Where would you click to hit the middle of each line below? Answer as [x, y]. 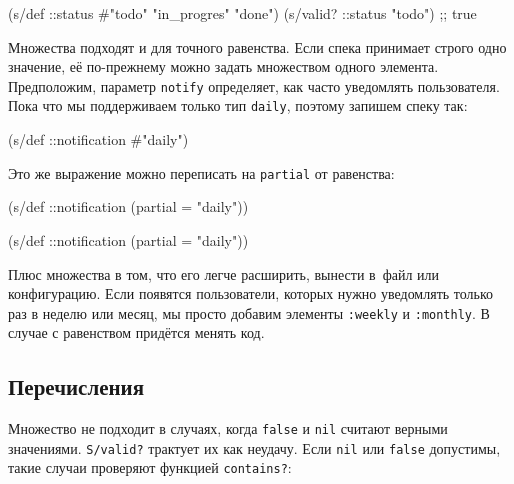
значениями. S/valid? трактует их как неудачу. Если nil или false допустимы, [254, 447]
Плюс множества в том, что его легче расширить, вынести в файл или [224, 273]
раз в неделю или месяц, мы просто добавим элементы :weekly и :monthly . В [249, 312]
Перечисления [76, 386]
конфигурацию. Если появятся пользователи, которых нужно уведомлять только [251, 293]
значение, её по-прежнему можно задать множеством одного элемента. [223, 66]
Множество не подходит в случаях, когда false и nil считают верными [228, 428]
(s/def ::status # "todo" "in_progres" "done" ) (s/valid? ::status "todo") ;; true [242, 13]
